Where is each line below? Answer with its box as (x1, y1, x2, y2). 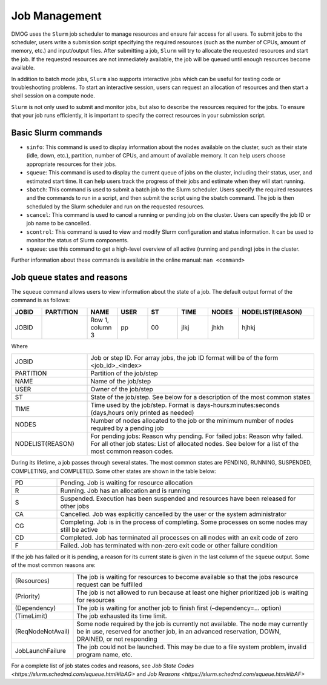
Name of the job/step (90, 377, 151, 386)
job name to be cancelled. (26, 220, 91, 227)
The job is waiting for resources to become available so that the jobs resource (76, 572, 299, 581)
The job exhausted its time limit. (76, 612, 167, 620)
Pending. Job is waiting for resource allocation (60, 478, 193, 487)
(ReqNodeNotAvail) (15, 627, 70, 635)
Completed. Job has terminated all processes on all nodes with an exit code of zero (60, 533, 299, 541)
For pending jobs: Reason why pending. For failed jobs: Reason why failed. (90, 432, 303, 440)
